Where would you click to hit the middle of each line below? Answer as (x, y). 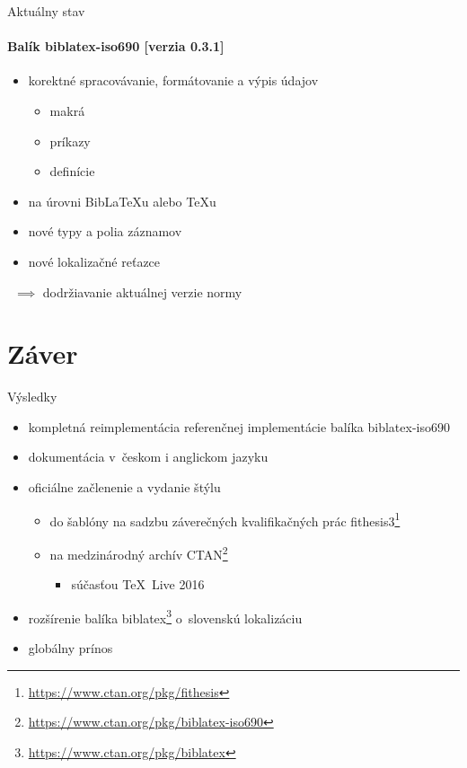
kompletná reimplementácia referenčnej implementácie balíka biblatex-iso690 (239, 426)
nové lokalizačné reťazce (94, 261)
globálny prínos (70, 647)
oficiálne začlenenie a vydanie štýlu (124, 487)
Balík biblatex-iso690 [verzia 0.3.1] (116, 46)
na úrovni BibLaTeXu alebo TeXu (122, 201)
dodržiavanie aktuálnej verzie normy (142, 291)
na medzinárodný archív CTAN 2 (139, 552)
